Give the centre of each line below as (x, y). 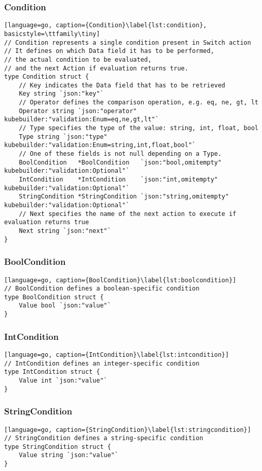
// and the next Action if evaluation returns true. (96, 68)
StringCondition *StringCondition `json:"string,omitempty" (124, 197)
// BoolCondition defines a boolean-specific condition (102, 289)
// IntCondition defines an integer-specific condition (102, 363)
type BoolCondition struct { (54, 297)
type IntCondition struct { (52, 372)
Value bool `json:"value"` (65, 306)
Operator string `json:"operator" (78, 111)
